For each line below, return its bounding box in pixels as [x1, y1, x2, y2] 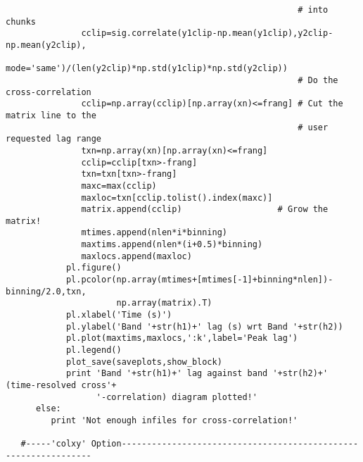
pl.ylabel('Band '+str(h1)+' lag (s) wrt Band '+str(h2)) [65, 321, 343, 332]
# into [298, 5, 329, 15]
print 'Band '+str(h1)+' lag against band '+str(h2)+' [65, 368, 329, 379]
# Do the [298, 75, 338, 85]
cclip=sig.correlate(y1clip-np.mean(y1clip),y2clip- [81, 28, 333, 39]
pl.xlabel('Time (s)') [65, 310, 172, 320]
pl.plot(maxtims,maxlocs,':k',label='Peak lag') [65, 333, 298, 344]
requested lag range [6, 134, 102, 144]
